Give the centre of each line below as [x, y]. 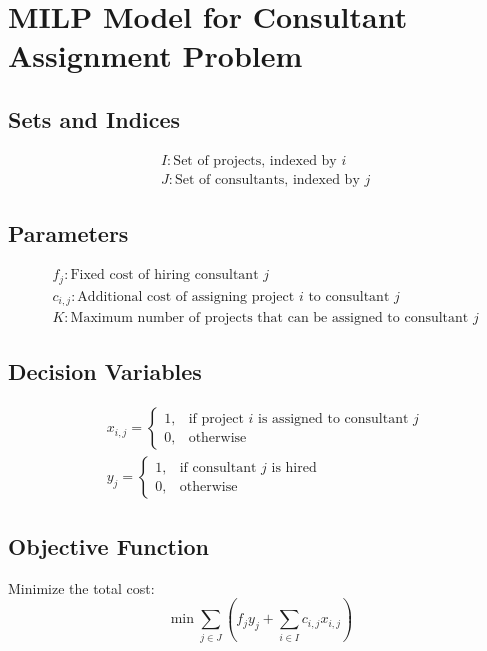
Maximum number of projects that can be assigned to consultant [269, 318]
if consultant [218, 467]
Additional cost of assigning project [186, 296]
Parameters [68, 233]
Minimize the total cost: [81, 587]
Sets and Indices [94, 118]
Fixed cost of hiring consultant [164, 275]
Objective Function [109, 545]
